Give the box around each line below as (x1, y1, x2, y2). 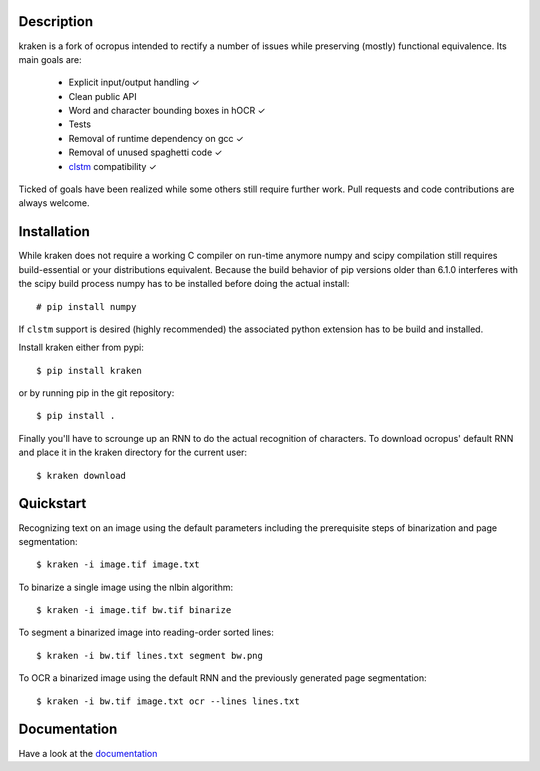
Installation (18, 223, 90, 240)
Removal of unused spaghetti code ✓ (68, 146, 223, 159)
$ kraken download (36, 470, 127, 481)
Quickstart (18, 495, 87, 512)
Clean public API (68, 90, 137, 102)
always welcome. (18, 197, 90, 209)
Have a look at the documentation (18, 747, 158, 759)
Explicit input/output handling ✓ (68, 76, 200, 89)
